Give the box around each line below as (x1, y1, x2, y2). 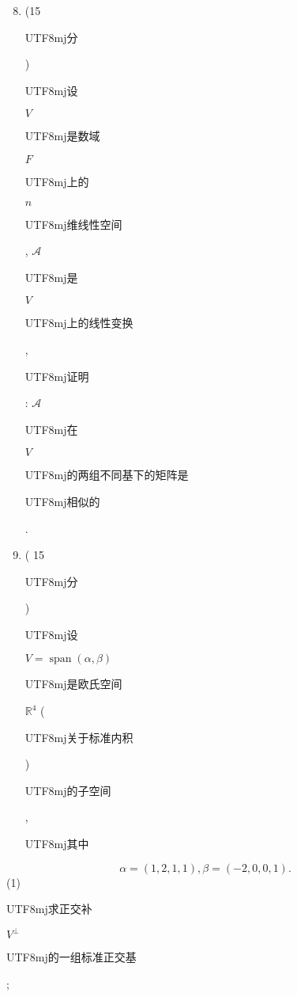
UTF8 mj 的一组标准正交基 (6, 949, 137, 965)
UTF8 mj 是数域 (24, 127, 100, 144)
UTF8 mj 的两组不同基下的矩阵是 (24, 466, 189, 483)
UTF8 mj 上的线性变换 (24, 314, 133, 331)
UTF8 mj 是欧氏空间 (24, 675, 122, 692)
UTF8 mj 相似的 (24, 493, 100, 509)
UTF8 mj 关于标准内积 (24, 729, 133, 745)
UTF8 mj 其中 (24, 835, 89, 852)
